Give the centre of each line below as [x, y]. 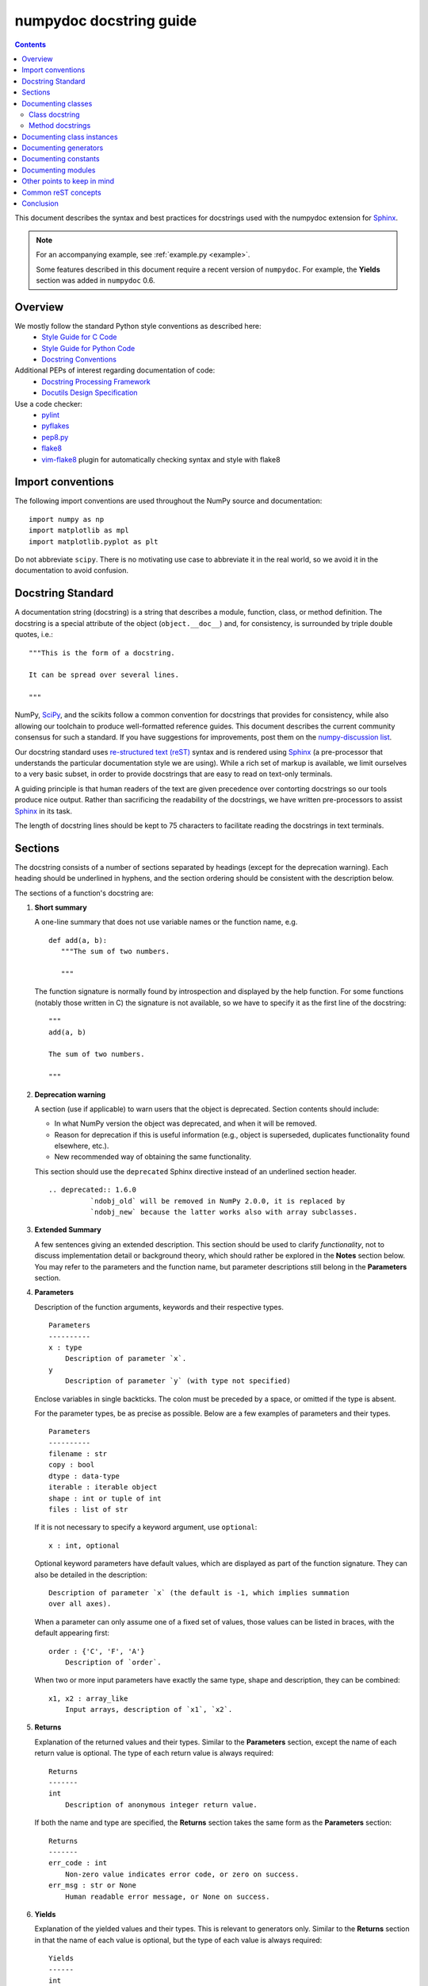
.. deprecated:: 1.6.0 [93, 1190]
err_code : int [78, 1863]
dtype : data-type [84, 1476]
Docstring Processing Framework [96, 381]
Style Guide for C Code [79, 337]
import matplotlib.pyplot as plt [94, 541]
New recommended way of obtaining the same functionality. [153, 1157]
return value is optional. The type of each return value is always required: [154, 1753]
